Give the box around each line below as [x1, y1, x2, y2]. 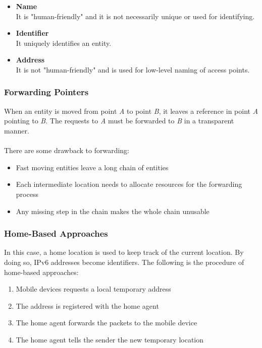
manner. [4, 125, 29, 135]
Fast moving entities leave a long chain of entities [16, 162, 169, 172]
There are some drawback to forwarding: [4, 145, 129, 156]
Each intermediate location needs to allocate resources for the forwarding [16, 179, 242, 189]
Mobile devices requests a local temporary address [16, 284, 171, 294]
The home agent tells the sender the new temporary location [16, 334, 204, 344]
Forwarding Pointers [4, 86, 89, 98]
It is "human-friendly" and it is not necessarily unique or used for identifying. [16, 11, 255, 21]
